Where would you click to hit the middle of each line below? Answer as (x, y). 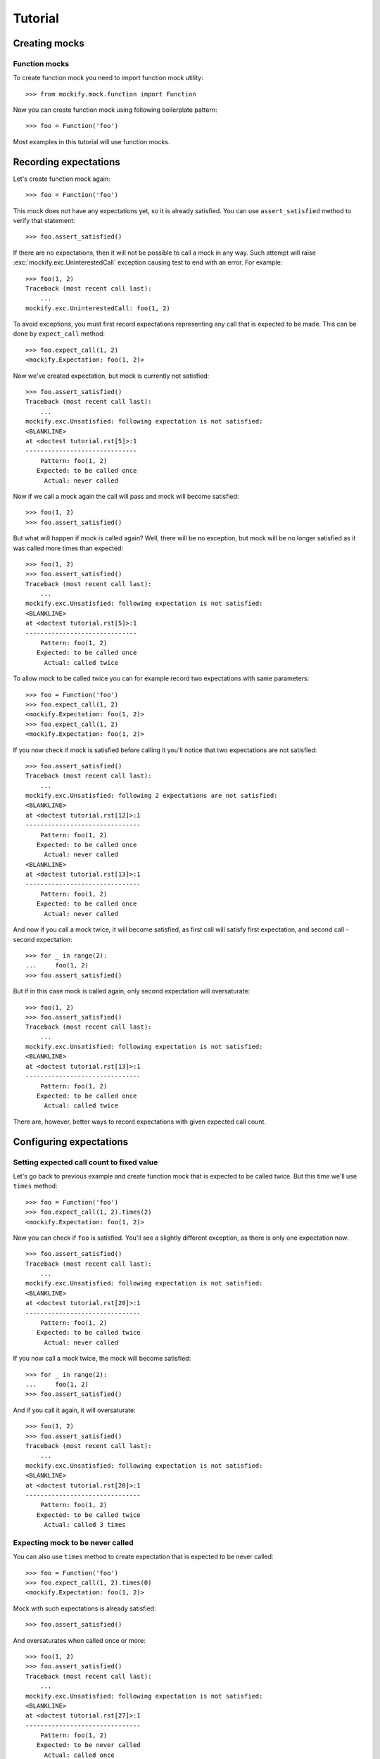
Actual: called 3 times (85, 1525)
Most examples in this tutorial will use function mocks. (91, 141)
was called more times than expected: (68, 548)
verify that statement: (44, 220)
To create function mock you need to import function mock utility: (108, 78)
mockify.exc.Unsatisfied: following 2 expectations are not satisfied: (152, 796)
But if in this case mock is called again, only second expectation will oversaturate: (132, 991)
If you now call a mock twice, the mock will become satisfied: (102, 1359)
